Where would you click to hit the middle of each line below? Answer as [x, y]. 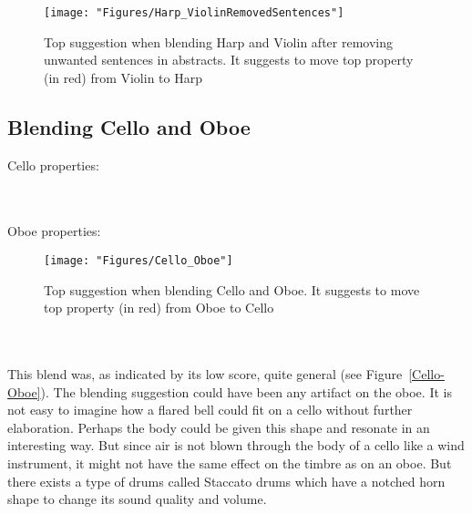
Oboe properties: [54, 231]
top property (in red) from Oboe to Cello [159, 308]
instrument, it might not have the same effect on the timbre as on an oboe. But [230, 463]
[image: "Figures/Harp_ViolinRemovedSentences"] [194, 13]
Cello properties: [53, 164]
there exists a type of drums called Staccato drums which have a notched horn [226, 481]
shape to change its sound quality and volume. [137, 499]
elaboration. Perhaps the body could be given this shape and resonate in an [219, 427]
